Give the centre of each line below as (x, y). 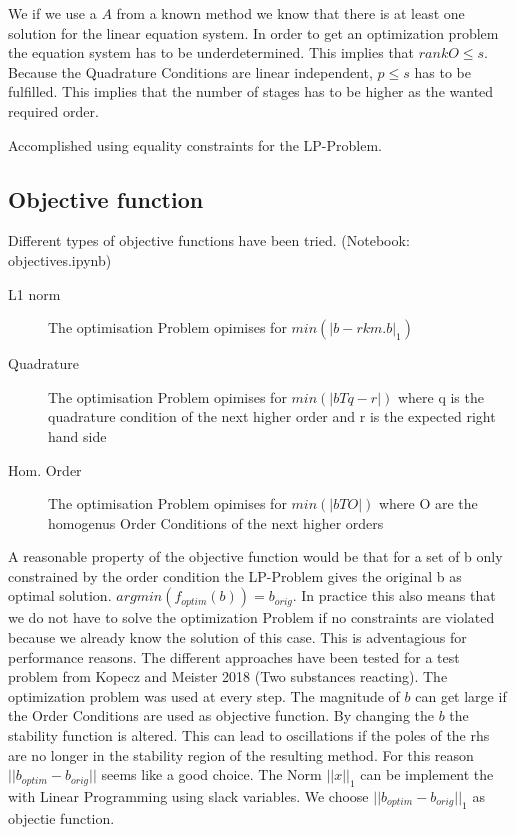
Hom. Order (45, 469)
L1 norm (34, 293)
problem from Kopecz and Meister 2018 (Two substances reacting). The (228, 676)
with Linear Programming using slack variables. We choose (188, 796)
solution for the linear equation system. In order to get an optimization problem (253, 32)
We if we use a (52, 13)
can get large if (461, 695)
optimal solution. (60, 595)
